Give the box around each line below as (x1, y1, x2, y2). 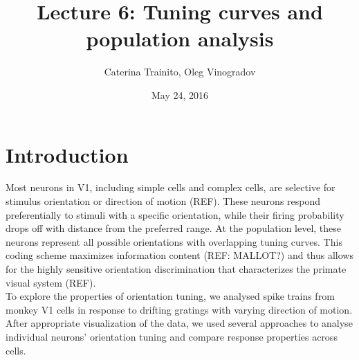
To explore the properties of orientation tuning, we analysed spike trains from (6, 289, 335, 303)
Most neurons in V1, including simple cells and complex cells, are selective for (6, 180, 335, 195)
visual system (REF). (6, 275, 96, 289)
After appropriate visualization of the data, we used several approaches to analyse (6, 316, 353, 330)
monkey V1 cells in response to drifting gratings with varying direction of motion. (6, 302, 353, 316)
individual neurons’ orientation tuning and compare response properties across (6, 329, 338, 343)
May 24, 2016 (151, 87, 209, 102)
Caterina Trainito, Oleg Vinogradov (104, 64, 256, 79)
